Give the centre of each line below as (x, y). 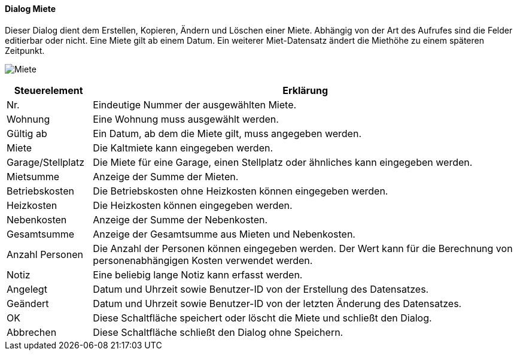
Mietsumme (33, 176)
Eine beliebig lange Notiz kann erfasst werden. (198, 274)
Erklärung (305, 90)
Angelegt (27, 289)
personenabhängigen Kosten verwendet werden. (203, 260)
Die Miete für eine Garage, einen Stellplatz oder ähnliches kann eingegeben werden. (283, 162)
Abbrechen (32, 332)
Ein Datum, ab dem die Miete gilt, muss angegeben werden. (227, 133)
